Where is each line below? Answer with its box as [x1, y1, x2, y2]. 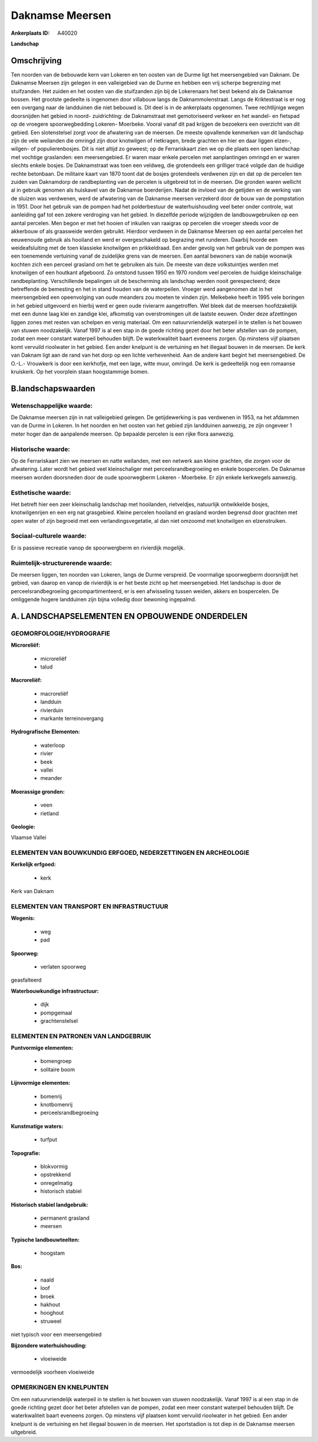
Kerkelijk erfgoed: [11, 861, 56, 868]
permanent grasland [40, 1214, 90, 1222]
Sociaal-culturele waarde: [11, 532, 87, 540]
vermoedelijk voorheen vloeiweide [11, 1368, 95, 1376]
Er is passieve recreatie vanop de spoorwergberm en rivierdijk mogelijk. [11, 544, 185, 551]
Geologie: [11, 823, 35, 830]
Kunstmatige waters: [11, 1122, 64, 1130]
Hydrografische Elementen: [11, 728, 81, 735]
